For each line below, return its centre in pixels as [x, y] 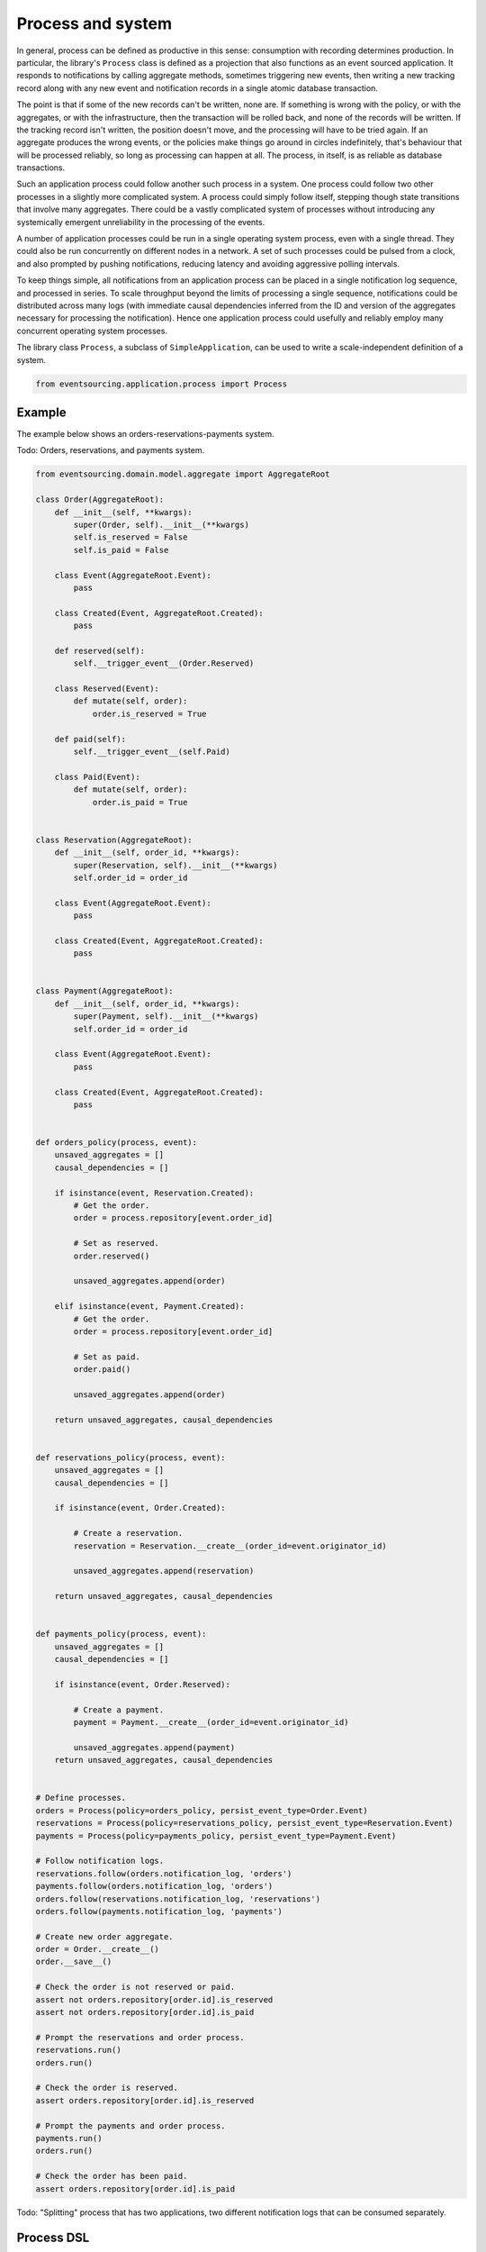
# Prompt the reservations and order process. [140, 2037]
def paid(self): [90, 739]
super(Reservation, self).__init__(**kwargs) [175, 865]
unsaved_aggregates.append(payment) [154, 1747]
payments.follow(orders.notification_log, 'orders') [154, 1886]
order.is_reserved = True [149, 713]
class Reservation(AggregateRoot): [114, 840]
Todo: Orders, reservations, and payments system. [111, 450]
